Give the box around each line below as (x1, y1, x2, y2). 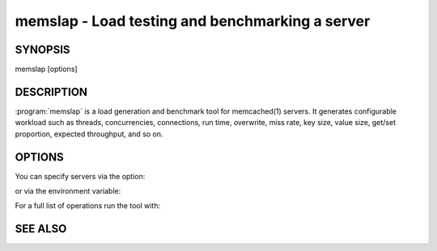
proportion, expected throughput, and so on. (15, 129, 163, 139)
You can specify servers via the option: (15, 171, 146, 181)
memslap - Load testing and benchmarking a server (15, 12, 371, 30)
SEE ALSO (15, 222, 67, 236)
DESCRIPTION (15, 85, 88, 98)
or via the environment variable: (15, 186, 121, 196)
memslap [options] (15, 65, 78, 74)
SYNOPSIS (15, 43, 70, 56)
